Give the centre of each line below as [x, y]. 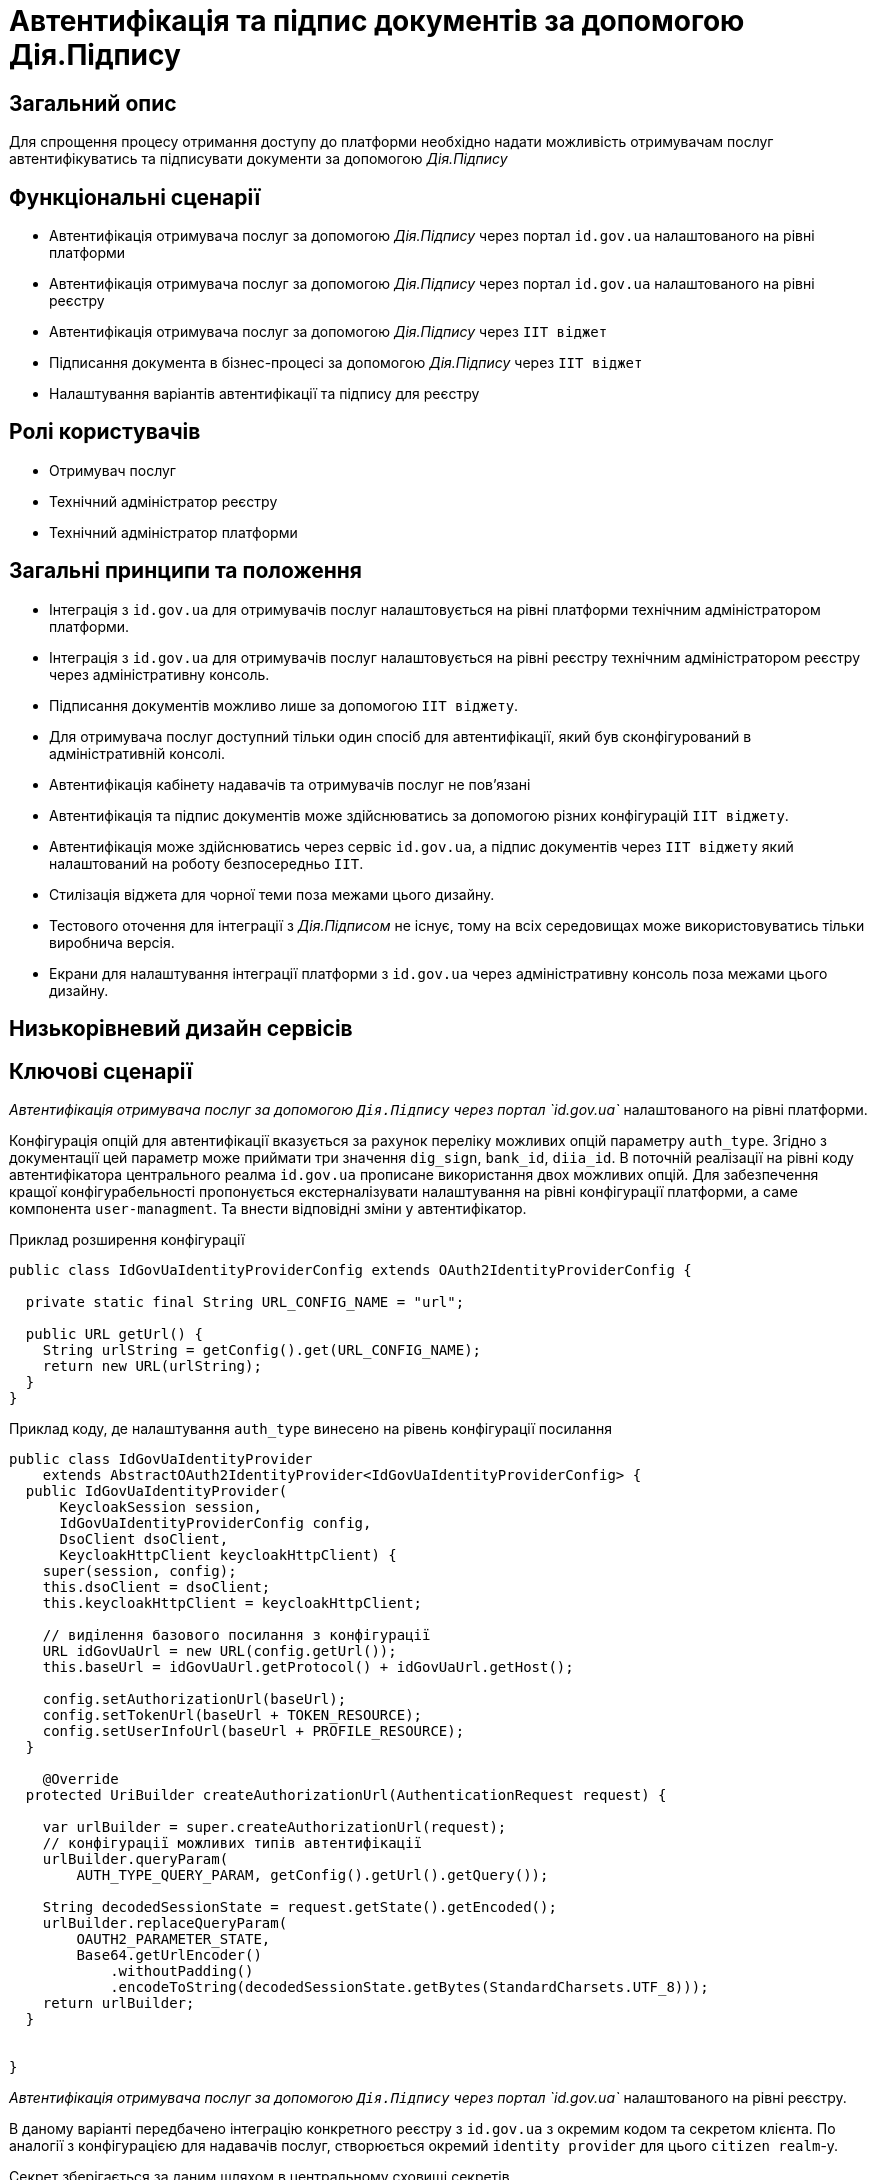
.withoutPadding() [182, 1970]
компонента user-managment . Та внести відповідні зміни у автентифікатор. [268, 1208]
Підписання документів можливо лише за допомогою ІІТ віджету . [284, 705]
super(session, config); [139, 1570]
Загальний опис [93, 103]
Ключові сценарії [101, 1071]
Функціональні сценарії [135, 197]
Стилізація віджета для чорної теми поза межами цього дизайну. [272, 894]
